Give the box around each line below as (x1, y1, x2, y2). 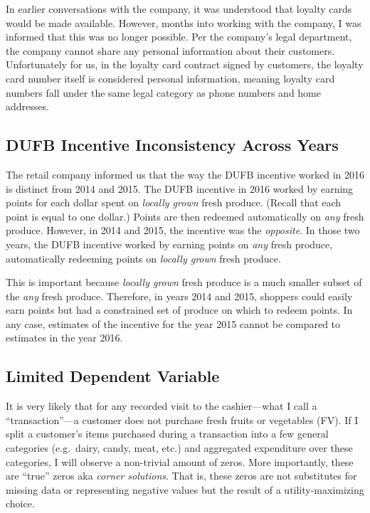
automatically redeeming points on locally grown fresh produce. (6, 250, 281, 265)
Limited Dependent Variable (6, 365, 220, 387)
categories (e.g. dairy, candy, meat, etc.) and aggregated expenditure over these (6, 440, 353, 455)
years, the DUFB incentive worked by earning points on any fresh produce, (6, 236, 333, 251)
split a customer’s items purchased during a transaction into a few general (6, 426, 329, 441)
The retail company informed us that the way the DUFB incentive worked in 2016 (6, 166, 364, 181)
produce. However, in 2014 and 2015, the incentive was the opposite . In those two (6, 223, 360, 238)
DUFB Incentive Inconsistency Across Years (6, 134, 339, 156)
